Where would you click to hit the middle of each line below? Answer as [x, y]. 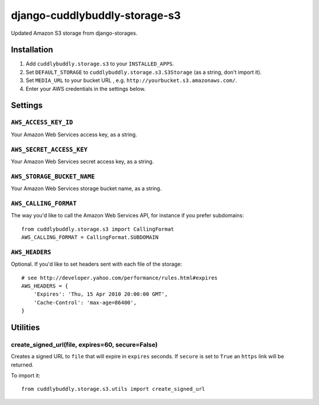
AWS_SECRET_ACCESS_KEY [49, 149]
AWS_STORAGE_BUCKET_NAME [53, 176]
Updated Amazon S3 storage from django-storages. [74, 33]
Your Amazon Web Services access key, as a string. [74, 134]
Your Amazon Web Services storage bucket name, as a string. [86, 188]
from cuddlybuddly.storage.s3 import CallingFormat [98, 229]
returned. [22, 365]
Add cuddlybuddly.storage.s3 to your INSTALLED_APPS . [100, 64]
